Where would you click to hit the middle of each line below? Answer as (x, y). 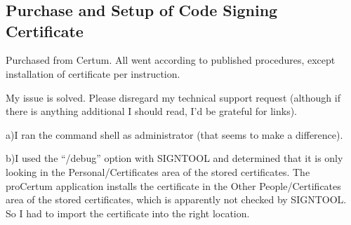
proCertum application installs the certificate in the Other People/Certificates (173, 185)
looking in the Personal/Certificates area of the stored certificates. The (158, 171)
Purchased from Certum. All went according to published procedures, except (171, 60)
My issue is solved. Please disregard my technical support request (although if (173, 97)
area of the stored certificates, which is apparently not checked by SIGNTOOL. (176, 199)
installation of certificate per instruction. (93, 73)
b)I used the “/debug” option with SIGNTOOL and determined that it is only (174, 158)
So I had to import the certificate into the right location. (128, 213)
